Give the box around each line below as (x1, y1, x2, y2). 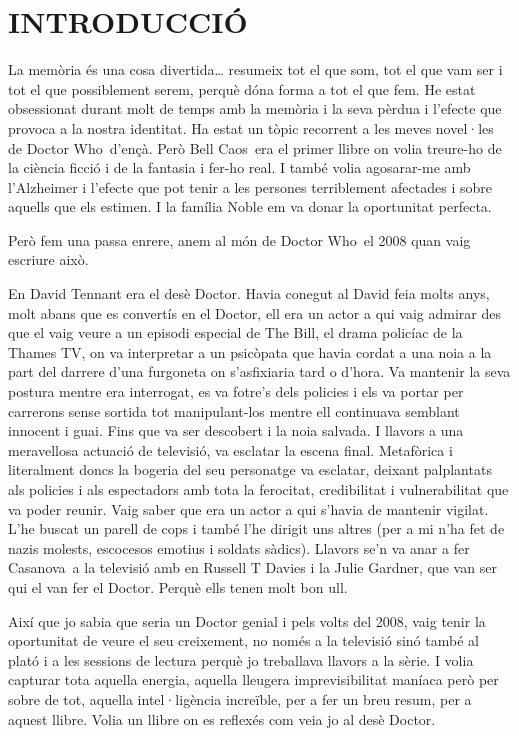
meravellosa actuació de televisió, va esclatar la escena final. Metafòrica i (8, 439, 453, 460)
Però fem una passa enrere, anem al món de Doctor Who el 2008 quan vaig (8, 229, 471, 250)
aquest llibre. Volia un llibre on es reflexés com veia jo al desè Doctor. (8, 708, 436, 729)
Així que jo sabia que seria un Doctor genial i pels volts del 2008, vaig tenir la (8, 610, 486, 631)
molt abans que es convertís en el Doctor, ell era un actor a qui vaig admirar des (8, 302, 502, 323)
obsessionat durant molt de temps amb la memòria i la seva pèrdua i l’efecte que (8, 98, 502, 119)
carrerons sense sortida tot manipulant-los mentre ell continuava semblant (8, 400, 460, 421)
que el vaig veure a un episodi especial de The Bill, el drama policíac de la (8, 322, 463, 343)
